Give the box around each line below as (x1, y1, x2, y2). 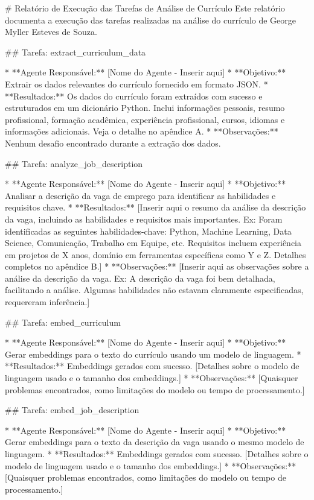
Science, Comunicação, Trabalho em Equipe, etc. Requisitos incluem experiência (5, 236, 301, 249)
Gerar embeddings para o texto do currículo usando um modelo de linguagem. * (5, 347, 301, 360)
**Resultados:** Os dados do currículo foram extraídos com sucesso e (5, 89, 263, 102)
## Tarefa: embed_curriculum (5, 315, 121, 328)
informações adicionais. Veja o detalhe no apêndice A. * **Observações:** (5, 125, 278, 138)
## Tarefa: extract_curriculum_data (5, 45, 146, 58)
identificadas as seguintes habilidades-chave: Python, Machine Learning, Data (5, 224, 292, 237)
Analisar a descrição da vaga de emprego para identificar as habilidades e (5, 189, 276, 201)
